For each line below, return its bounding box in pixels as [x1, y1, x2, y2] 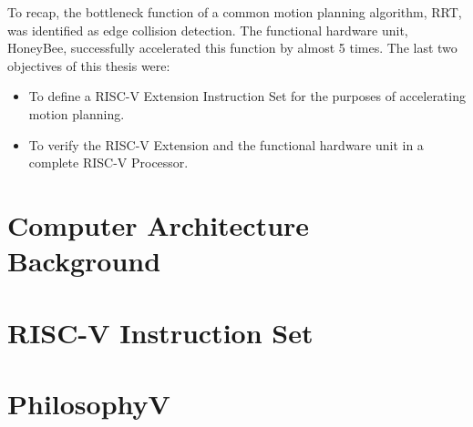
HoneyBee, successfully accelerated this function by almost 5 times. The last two [7, 38, 458, 57]
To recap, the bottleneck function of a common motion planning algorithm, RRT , [7, 3, 462, 21]
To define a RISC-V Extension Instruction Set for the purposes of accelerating [28, 86, 466, 106]
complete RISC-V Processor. [28, 153, 189, 172]
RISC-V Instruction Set [7, 313, 314, 351]
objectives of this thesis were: [7, 56, 170, 75]
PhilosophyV [7, 384, 170, 422]
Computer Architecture [7, 206, 310, 243]
